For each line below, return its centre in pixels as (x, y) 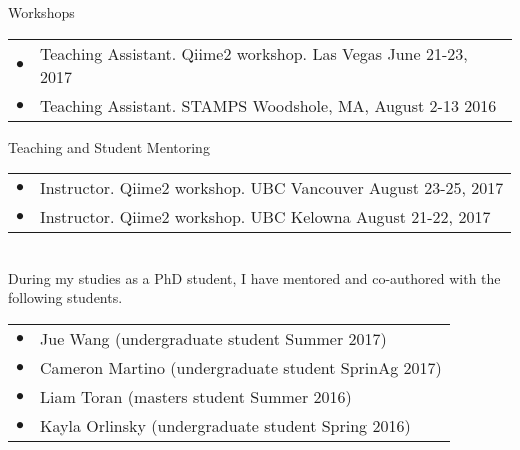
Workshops (41, 12)
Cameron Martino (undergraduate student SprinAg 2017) (241, 367)
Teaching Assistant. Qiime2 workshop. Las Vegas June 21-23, (254, 53)
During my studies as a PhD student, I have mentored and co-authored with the (254, 277)
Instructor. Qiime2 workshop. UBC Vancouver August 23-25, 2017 (272, 188)
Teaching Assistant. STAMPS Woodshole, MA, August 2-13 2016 (268, 105)
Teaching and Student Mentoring (109, 146)
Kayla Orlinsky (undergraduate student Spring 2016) (225, 425)
